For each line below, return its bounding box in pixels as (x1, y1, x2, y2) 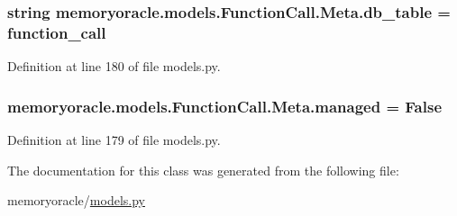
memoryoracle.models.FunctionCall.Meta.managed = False (7, 94, 443, 117)
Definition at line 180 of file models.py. (7, 57, 221, 76)
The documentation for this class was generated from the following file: (7, 160, 399, 179)
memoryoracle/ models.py (7, 191, 145, 210)
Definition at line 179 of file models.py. (7, 130, 221, 148)
